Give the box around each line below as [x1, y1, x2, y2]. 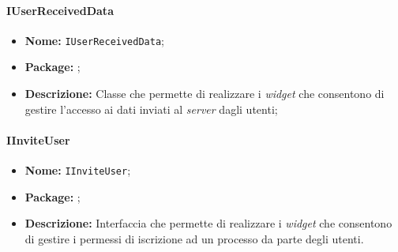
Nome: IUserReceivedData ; [24, 32, 164, 48]
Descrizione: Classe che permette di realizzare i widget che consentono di [24, 85, 385, 102]
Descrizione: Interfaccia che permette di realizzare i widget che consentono [24, 215, 392, 231]
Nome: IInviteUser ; [24, 162, 131, 179]
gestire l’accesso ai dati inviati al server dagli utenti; [24, 100, 278, 117]
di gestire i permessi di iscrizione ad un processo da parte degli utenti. [24, 230, 364, 246]
